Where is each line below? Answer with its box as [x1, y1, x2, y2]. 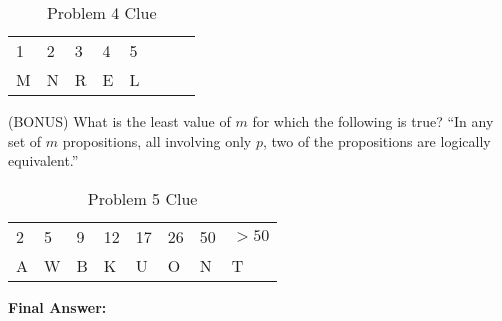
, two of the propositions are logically [262, 130, 491, 151]
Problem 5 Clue [87, 186, 198, 210]
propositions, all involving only [62, 130, 252, 151]
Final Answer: [8, 296, 107, 317]
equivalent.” [8, 150, 79, 171]
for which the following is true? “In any [252, 111, 494, 131]
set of [8, 130, 42, 151]
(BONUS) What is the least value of [8, 111, 231, 131]
